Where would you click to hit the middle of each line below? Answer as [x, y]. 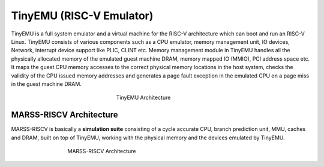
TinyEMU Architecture [143, 98]
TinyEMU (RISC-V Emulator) [82, 16]
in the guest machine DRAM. [46, 83]
